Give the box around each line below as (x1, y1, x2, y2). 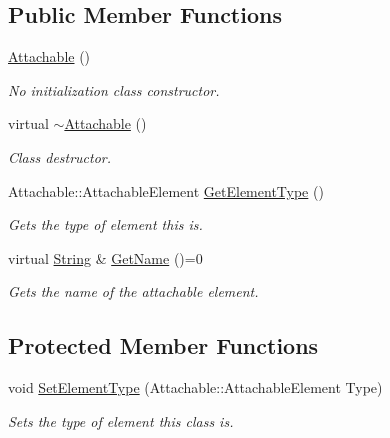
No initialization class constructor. (8, 79, 220, 100)
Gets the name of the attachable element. (8, 281, 259, 302)
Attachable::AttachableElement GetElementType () (8, 180, 324, 201)
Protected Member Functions (8, 330, 319, 361)
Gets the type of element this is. (8, 214, 203, 235)
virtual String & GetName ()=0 (8, 247, 203, 268)
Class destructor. (8, 146, 112, 167)
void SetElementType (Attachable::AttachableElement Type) (8, 377, 383, 398)
